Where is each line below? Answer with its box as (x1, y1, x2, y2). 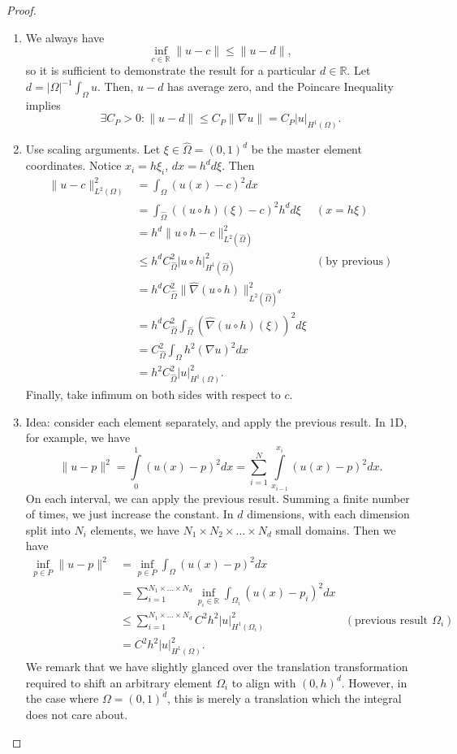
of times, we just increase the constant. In (25, 505, 234, 522)
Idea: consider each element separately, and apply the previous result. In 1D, (25, 413, 407, 430)
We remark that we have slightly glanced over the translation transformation (25, 658, 408, 675)
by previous (326, 255, 384, 267)
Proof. (6, 2, 37, 18)
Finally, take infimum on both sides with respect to (25, 386, 281, 403)
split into (25, 521, 71, 538)
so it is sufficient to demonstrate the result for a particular (25, 62, 317, 79)
